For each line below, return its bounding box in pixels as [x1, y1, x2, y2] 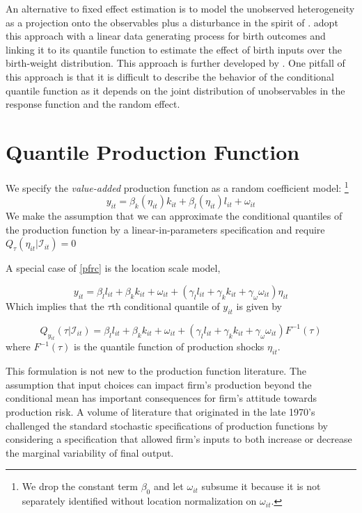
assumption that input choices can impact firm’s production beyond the [6, 377, 312, 391]
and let [153, 479, 184, 494]
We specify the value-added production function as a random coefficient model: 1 [6, 178, 349, 195]
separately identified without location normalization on [22, 494, 257, 508]
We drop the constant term [22, 479, 139, 494]
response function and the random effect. [6, 97, 180, 111]
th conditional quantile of [111, 298, 220, 313]
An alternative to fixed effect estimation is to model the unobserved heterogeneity [6, 1, 355, 15]
